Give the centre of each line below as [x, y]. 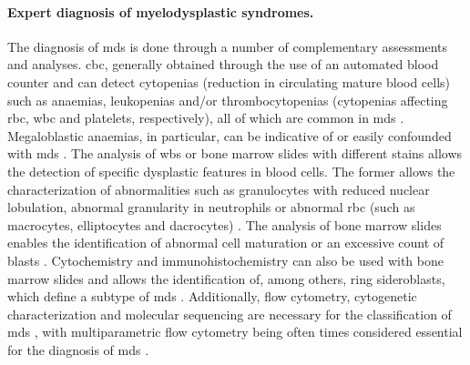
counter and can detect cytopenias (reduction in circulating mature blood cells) [229, 81]
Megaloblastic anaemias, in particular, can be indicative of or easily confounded [230, 135]
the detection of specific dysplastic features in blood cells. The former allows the [231, 171]
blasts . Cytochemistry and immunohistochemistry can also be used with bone [225, 260]
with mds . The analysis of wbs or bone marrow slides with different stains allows [235, 153]
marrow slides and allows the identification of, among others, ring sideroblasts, [226, 278]
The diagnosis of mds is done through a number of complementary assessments [227, 46]
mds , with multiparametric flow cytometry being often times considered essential [235, 332]
